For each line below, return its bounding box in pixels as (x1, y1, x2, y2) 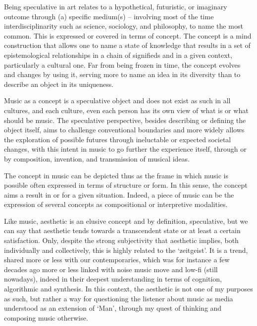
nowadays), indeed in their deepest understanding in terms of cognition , (4, 274, 222, 284)
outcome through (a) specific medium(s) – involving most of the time (4, 11, 214, 21)
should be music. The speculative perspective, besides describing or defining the (4, 115, 246, 125)
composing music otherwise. (4, 312, 88, 323)
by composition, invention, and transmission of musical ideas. (4, 153, 190, 163)
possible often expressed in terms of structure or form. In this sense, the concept (4, 180, 248, 190)
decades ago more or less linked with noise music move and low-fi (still (4, 264, 218, 274)
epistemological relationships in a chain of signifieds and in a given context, (4, 49, 232, 60)
